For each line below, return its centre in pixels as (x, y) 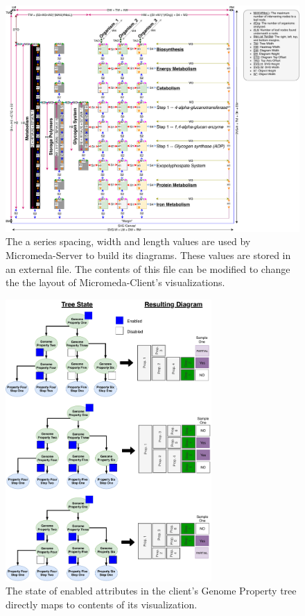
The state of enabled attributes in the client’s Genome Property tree (151, 591)
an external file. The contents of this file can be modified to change (148, 268)
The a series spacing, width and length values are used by (128, 241)
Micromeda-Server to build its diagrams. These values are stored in (148, 255)
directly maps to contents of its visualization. (102, 604)
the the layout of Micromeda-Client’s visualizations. (115, 282)
